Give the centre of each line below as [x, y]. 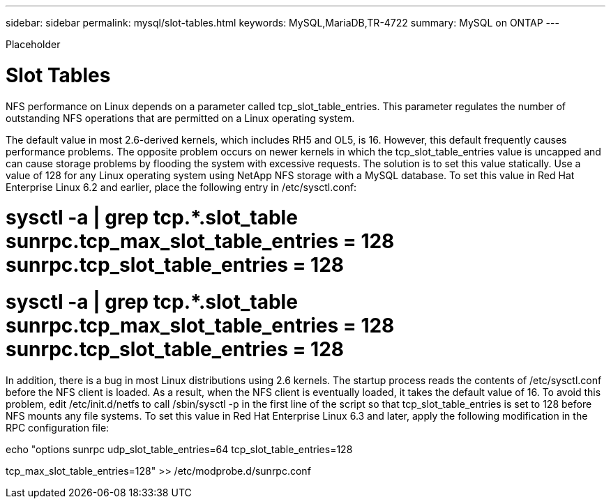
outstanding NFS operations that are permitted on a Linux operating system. [180, 118]
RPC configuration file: [58, 427]
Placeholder [33, 44]
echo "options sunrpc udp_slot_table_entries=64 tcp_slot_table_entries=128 [179, 449]
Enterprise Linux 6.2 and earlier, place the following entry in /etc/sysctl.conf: [181, 187]
